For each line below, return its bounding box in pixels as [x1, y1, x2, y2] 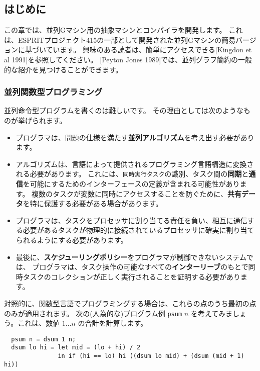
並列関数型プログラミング [4, 85, 103, 98]
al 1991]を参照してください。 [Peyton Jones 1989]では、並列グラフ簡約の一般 [4, 54, 252, 64]
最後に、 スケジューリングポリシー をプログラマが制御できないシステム [16, 251, 247, 262]
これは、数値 [18, 318, 60, 328]
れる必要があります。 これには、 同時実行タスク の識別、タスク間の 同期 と [16, 168, 249, 179]
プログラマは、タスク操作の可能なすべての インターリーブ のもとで [32, 261, 248, 272]
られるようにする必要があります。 [16, 234, 128, 245]
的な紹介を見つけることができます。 [4, 64, 123, 74]
